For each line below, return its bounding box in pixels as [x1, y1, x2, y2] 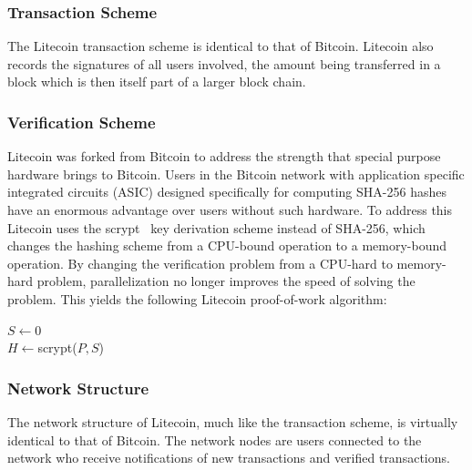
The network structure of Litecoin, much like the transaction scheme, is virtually [7, 412, 458, 431]
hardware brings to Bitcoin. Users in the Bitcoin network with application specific [7, 164, 465, 183]
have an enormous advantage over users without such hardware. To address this [7, 200, 453, 219]
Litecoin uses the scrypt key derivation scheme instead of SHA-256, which [7, 218, 426, 237]
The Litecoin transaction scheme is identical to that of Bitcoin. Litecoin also [7, 36, 434, 56]
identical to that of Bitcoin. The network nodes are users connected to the [7, 430, 422, 449]
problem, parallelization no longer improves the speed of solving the [36, 271, 416, 291]
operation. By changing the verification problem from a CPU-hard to [7, 253, 393, 272]
